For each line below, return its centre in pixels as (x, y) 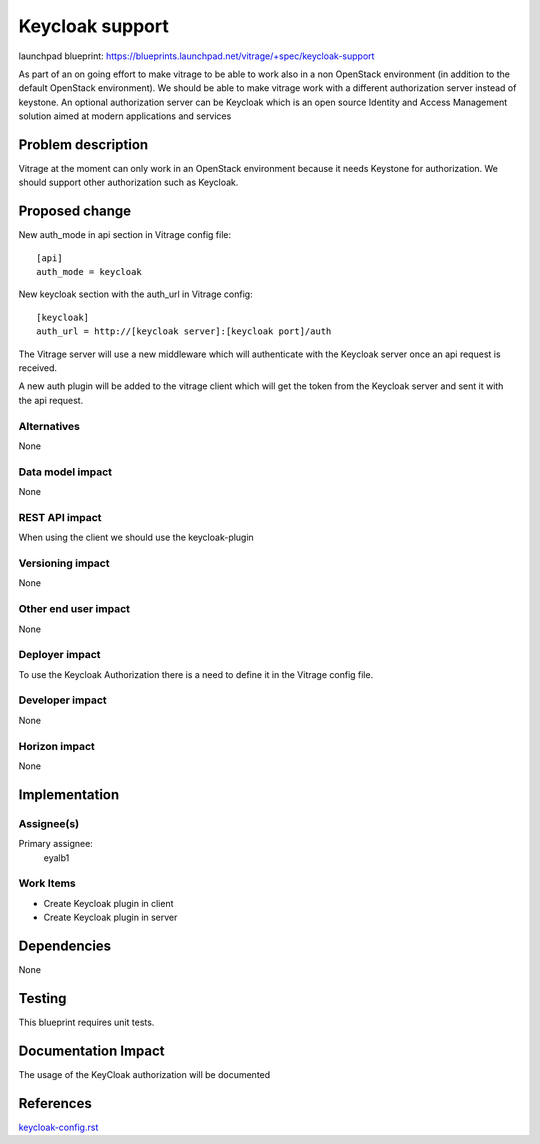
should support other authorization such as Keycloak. (128, 182)
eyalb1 (56, 857)
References (55, 1103)
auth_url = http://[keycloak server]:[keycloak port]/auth (184, 331)
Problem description (83, 144)
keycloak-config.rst (58, 1127)
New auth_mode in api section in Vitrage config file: (125, 235)
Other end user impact (74, 609)
